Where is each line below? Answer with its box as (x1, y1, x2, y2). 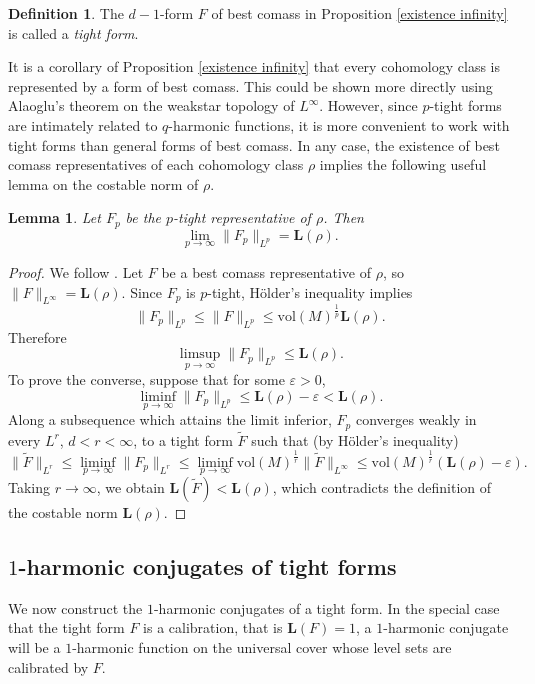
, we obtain (96, 477, 165, 498)
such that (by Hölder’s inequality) (251, 429, 459, 450)
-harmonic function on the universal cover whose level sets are (72, 637, 452, 658)
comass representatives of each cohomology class (8, 154, 304, 175)
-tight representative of (173, 207, 311, 228)
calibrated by (8, 656, 89, 677)
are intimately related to (8, 114, 158, 135)
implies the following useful (319, 154, 487, 175)
